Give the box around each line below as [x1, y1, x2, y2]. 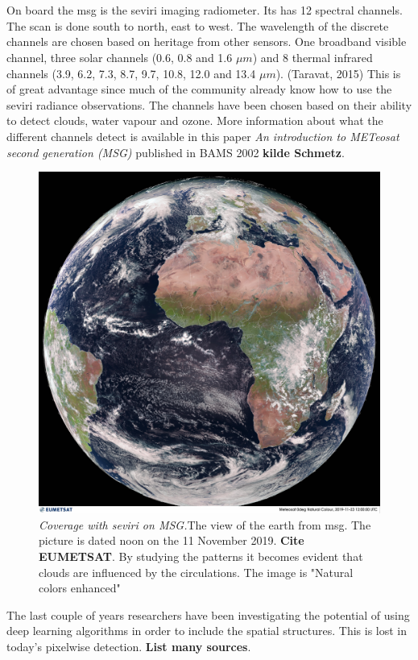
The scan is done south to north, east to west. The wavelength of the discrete [6, 17, 389, 34]
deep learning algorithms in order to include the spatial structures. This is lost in [6, 622, 408, 639]
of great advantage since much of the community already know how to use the [6, 81, 392, 98]
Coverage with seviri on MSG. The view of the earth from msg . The [39, 516, 371, 533]
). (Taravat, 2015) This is [275, 64, 401, 81]
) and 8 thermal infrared [252, 48, 373, 65]
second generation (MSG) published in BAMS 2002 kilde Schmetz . [6, 143, 345, 160]
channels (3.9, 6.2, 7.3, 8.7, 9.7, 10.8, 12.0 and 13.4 [6, 64, 256, 81]
